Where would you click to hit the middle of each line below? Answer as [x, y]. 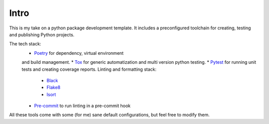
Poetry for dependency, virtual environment [79, 53]
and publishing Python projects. [42, 34]
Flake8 [54, 88]
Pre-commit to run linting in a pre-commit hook [82, 106]
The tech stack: [25, 44]
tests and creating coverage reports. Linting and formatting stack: [89, 69]
